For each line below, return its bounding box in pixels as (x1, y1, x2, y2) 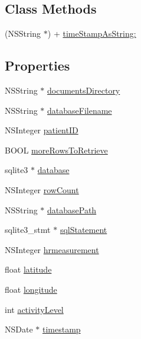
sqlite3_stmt (5, 223, 51, 236)
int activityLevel (5, 303, 64, 315)
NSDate (5, 323, 33, 335)
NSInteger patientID (5, 124, 78, 136)
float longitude (5, 283, 57, 295)
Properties (5, 56, 70, 75)
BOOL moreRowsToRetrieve (5, 143, 108, 156)
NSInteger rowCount (5, 183, 79, 196)
